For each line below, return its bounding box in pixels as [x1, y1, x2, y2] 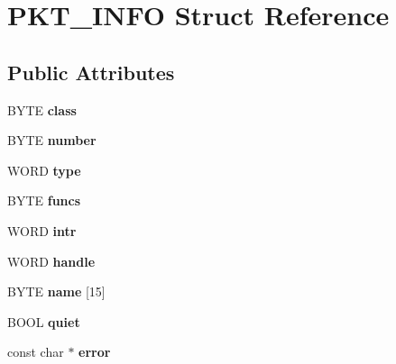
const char [7, 342, 64, 361]
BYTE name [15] [7, 282, 106, 301]
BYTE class [7, 100, 77, 119]
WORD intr [7, 221, 77, 240]
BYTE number [7, 131, 97, 150]
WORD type [7, 160, 81, 179]
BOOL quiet [7, 312, 80, 331]
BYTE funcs [7, 191, 81, 210]
